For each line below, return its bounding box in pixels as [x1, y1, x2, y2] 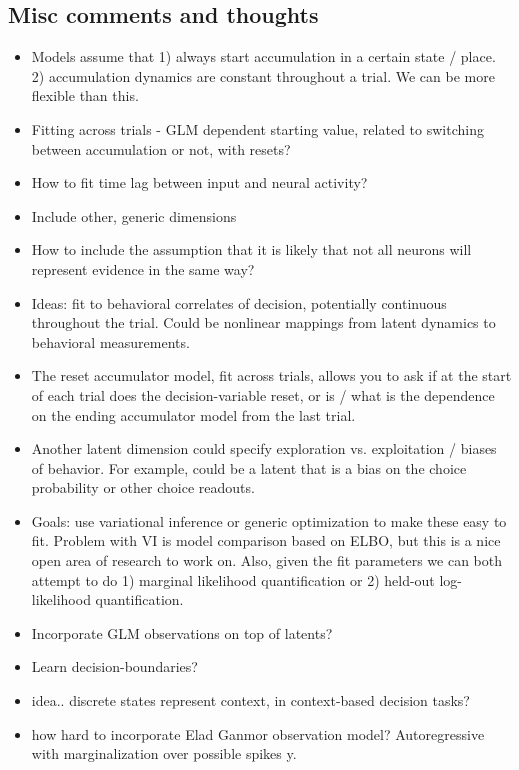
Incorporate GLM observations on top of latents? [31, 622, 333, 643]
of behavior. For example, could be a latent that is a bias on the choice [31, 457, 467, 478]
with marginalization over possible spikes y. [31, 743, 297, 764]
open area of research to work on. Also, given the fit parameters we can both [31, 550, 502, 571]
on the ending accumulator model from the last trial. [31, 404, 356, 425]
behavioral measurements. [31, 331, 190, 352]
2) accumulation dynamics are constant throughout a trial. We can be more [31, 65, 495, 86]
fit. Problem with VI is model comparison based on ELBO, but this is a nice [31, 530, 501, 551]
